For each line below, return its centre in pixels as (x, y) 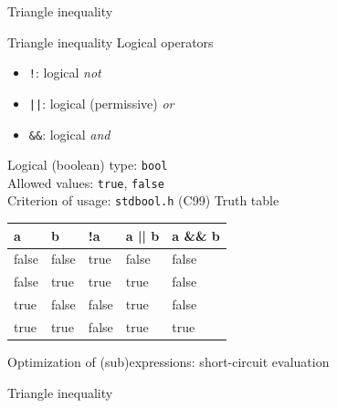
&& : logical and (69, 134)
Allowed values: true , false (86, 182)
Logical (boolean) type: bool (88, 165)
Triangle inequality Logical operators (111, 42)
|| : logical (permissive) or (101, 103)
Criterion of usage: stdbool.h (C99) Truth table (143, 200)
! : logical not (65, 73)
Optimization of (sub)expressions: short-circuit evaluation (168, 362)
